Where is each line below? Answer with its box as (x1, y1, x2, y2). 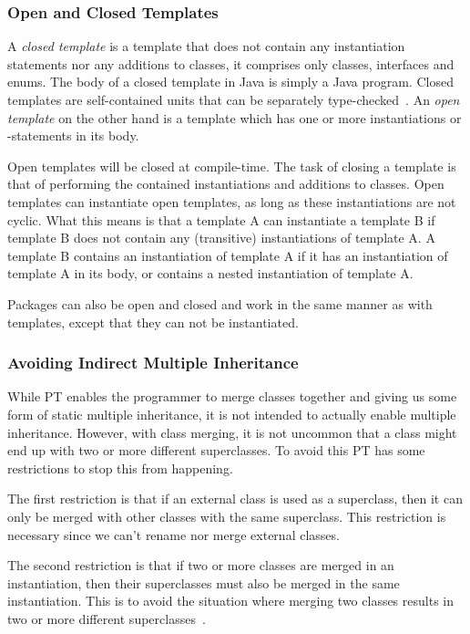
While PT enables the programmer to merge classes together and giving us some (7, 387, 457, 406)
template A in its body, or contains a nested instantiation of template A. (7, 264, 414, 283)
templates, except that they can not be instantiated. (7, 312, 299, 331)
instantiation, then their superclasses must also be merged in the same (7, 573, 400, 592)
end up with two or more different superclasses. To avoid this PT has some (7, 441, 425, 460)
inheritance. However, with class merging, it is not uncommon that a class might (7, 422, 457, 442)
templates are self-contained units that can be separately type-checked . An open (7, 90, 460, 109)
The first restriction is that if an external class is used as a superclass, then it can (7, 489, 463, 508)
